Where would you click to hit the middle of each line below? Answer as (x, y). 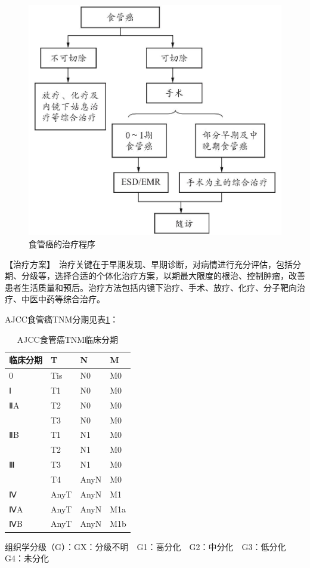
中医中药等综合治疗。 (63, 299)
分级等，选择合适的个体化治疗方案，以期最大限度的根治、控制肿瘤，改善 (163, 276)
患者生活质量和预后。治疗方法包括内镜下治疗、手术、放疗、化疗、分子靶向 (151, 287)
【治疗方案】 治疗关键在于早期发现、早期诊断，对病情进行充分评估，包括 (149, 264)
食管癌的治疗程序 (62, 244)
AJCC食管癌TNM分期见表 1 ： (62, 319)
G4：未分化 (27, 558)
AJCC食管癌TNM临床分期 (68, 339)
